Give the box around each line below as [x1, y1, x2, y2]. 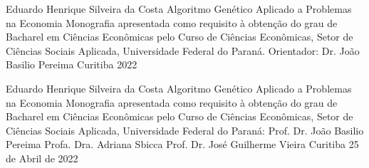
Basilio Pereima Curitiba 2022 [6, 57, 137, 72]
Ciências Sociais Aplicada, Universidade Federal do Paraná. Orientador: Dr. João [6, 43, 360, 58]
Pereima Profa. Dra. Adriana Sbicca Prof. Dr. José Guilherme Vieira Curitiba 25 [6, 137, 359, 152]
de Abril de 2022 [6, 150, 78, 165]
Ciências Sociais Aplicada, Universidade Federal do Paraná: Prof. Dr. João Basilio [6, 122, 364, 137]
